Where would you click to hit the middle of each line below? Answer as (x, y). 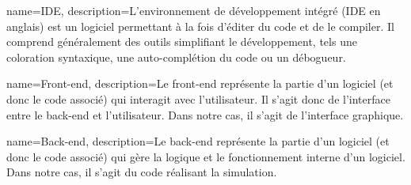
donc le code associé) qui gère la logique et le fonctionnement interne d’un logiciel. (206, 156)
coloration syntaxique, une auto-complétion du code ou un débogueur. (176, 57)
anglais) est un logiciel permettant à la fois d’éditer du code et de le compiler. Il (200, 26)
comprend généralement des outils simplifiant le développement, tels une (182, 42)
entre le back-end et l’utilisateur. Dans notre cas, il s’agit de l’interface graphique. (205, 114)
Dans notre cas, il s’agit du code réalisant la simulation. (142, 172)
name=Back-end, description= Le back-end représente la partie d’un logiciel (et (198, 141)
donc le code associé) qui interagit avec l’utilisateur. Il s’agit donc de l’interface (198, 98)
